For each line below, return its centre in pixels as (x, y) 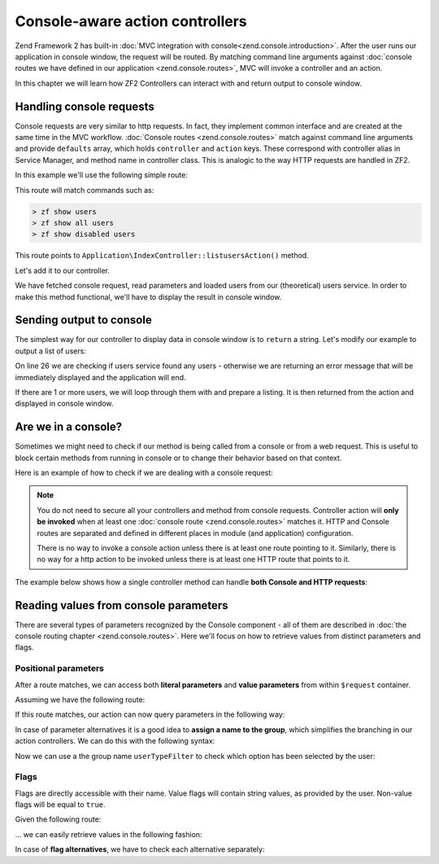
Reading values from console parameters (122, 605)
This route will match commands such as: (85, 190)
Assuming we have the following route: (80, 700)
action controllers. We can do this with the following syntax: (115, 741)
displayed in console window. (64, 404)
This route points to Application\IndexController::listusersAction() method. (162, 256)
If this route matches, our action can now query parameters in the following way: (150, 715)
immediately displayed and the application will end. (100, 377)
